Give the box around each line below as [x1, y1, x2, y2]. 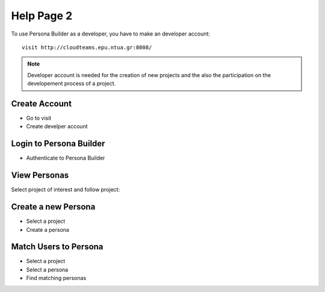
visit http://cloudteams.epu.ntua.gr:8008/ [22, 44, 152, 51]
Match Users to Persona [11, 241, 104, 252]
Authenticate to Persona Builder [26, 154, 105, 162]
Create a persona [26, 226, 69, 233]
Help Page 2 [11, 9, 73, 22]
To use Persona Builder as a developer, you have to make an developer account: [11, 30, 211, 37]
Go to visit [26, 114, 52, 122]
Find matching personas [26, 275, 87, 282]
